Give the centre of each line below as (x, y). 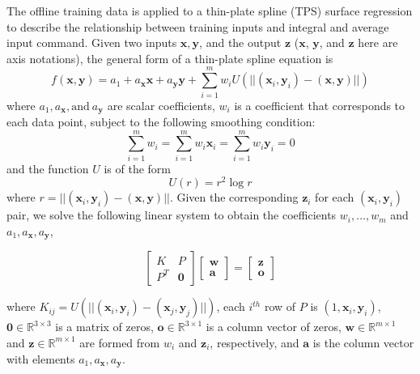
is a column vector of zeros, (274, 327)
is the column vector (363, 342)
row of (280, 306)
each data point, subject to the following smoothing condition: (161, 121)
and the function (48, 168)
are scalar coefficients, (161, 105)
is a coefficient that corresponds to (320, 105)
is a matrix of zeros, (104, 327)
